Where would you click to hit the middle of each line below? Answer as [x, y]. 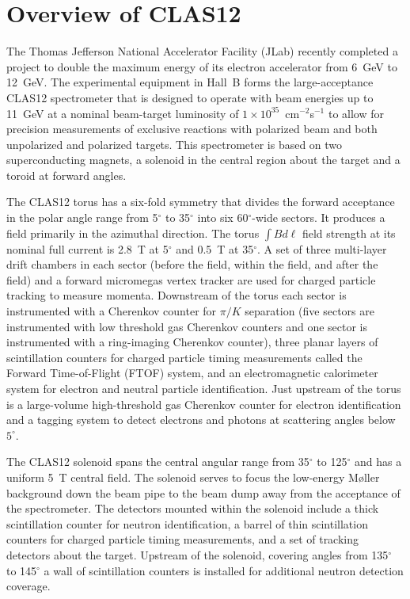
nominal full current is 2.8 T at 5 [87, 248]
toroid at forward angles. [66, 175]
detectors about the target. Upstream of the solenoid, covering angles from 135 [197, 554]
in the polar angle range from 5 [82, 217]
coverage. [28, 586]
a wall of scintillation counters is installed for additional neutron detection [224, 570]
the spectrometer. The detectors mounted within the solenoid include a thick [193, 508]
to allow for [356, 113]
